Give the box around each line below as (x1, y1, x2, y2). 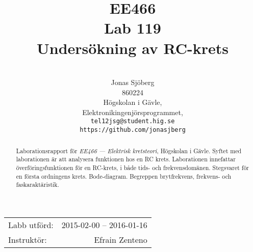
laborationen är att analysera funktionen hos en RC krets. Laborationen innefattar (16, 155, 236, 163)
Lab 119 (104, 17, 161, 38)
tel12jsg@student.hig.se (90, 118, 175, 125)
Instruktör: (8, 233, 47, 245)
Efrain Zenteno (94, 233, 147, 245)
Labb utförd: (8, 218, 54, 231)
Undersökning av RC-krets (37, 37, 229, 58)
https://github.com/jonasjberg (80, 126, 186, 134)
